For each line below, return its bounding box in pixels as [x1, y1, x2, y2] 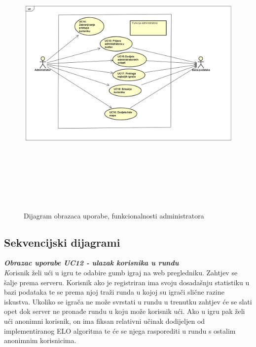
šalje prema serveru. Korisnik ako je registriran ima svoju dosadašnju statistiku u [4, 277, 250, 287]
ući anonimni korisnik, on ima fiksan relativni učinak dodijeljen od [4, 315, 205, 326]
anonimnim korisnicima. [4, 335, 76, 346]
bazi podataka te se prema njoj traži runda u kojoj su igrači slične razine [4, 287, 224, 297]
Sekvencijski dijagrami [4, 234, 120, 250]
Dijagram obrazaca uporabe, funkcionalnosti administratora [24, 210, 204, 220]
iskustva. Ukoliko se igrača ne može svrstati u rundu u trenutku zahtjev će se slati [4, 296, 252, 306]
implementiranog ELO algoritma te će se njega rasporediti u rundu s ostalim [4, 325, 236, 336]
